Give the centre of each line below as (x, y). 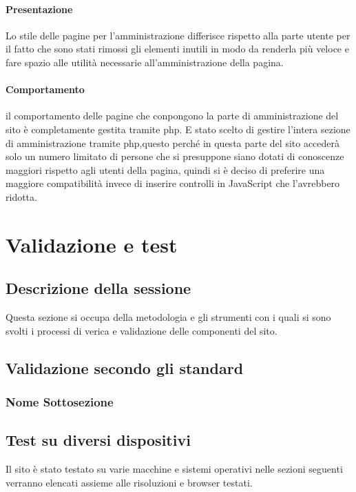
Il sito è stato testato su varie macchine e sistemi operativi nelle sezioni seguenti (174, 469)
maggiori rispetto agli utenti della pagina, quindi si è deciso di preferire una (165, 169)
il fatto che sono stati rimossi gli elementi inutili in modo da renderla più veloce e (177, 49)
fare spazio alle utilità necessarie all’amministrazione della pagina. (145, 62)
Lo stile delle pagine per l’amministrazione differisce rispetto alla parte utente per (178, 35)
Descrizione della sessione (98, 288)
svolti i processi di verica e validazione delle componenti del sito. (142, 330)
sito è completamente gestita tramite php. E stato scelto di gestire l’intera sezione (178, 129)
